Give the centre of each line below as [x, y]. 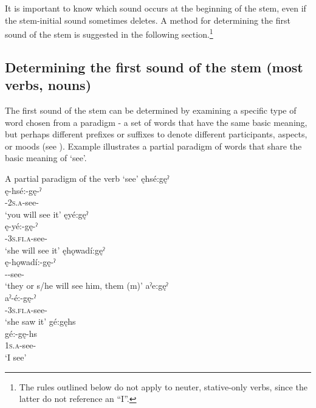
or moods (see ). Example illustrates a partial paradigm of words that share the [153, 146]
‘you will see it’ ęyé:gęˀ [47, 214]
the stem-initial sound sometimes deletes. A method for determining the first [148, 20]
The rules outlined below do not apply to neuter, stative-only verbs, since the [163, 386]
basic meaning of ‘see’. [46, 158]
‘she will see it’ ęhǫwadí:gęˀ [55, 250]
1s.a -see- [21, 345]
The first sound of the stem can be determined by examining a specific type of [151, 110]
